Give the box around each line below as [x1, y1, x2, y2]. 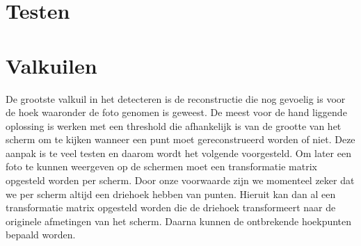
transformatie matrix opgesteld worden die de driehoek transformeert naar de [6, 200, 336, 215]
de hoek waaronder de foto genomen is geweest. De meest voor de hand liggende [6, 105, 347, 120]
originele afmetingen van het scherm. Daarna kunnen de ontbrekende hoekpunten [6, 213, 352, 228]
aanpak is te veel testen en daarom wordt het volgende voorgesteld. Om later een [6, 145, 351, 160]
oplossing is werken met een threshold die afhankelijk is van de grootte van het [6, 118, 342, 133]
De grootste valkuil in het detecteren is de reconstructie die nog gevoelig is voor [6, 91, 346, 106]
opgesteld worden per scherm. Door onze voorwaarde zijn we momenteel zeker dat [6, 173, 355, 188]
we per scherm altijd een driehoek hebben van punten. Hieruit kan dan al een [6, 186, 336, 201]
